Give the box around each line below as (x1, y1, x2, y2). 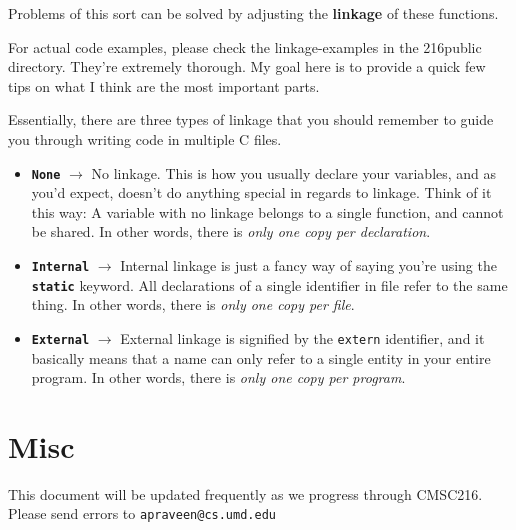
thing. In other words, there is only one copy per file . (31, 294, 355, 315)
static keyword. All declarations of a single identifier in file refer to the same (31, 274, 508, 295)
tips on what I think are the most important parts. (8, 75, 320, 96)
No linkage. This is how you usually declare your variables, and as (91, 162, 497, 183)
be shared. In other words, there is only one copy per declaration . (31, 221, 431, 242)
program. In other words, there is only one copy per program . (31, 367, 406, 388)
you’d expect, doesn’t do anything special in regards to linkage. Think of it (31, 182, 492, 203)
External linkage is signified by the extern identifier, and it (120, 327, 485, 348)
